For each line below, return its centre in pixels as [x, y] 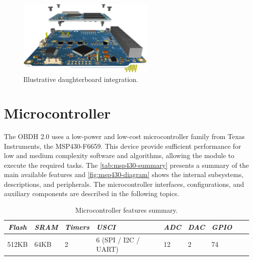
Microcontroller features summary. [126, 210]
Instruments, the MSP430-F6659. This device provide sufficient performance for [123, 146]
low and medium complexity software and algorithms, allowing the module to [119, 155]
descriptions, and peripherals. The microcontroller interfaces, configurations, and [124, 184]
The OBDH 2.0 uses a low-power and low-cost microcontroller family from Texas [125, 136]
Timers [77, 227]
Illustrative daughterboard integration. [81, 79]
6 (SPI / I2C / [118, 239]
